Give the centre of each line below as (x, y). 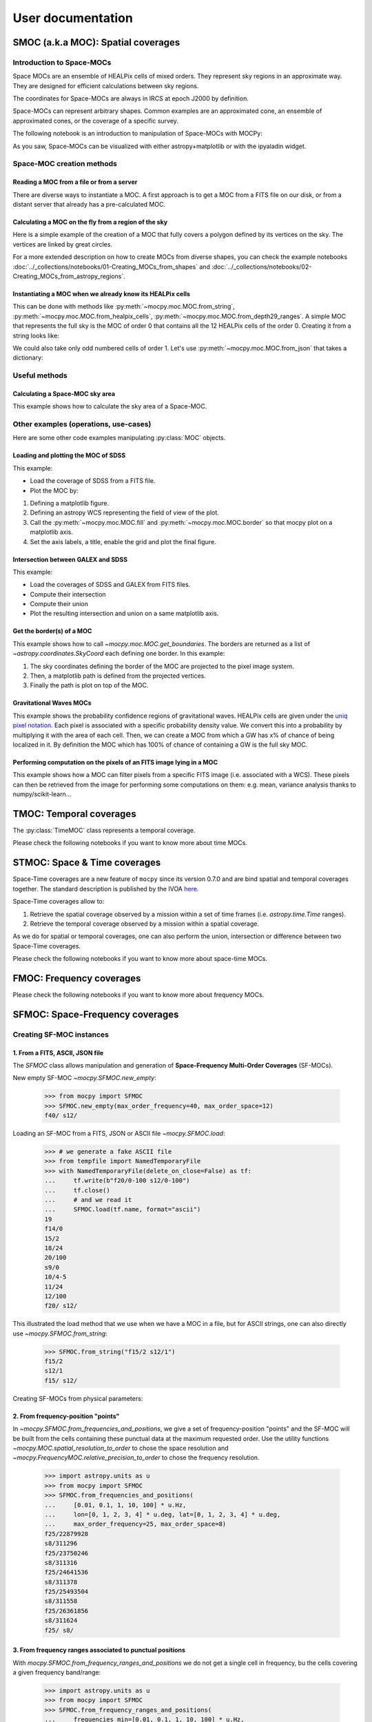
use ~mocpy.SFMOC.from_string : (60, 1334)
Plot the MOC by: (54, 490)
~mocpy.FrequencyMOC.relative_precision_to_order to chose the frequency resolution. (136, 1458)
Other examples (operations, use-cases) (82, 424)
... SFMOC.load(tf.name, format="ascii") (123, 1210)
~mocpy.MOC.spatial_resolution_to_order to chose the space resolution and (121, 1448)
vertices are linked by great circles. (63, 244)
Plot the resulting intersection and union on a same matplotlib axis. (124, 614)
